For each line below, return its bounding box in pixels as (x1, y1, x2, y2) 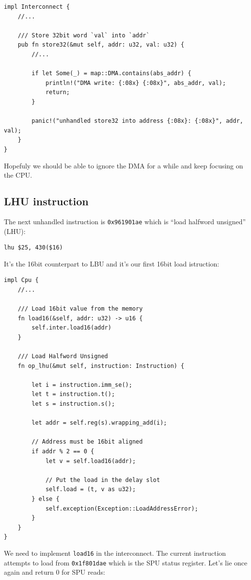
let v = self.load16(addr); (45, 457, 136, 464)
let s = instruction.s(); (31, 400, 115, 408)
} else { (31, 495, 60, 502)
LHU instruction (4, 194, 89, 209)
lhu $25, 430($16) (4, 244, 63, 251)
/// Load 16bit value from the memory (17, 305, 143, 313)
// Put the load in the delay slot (45, 476, 160, 483)
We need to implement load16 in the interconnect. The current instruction (4, 547, 226, 558)
